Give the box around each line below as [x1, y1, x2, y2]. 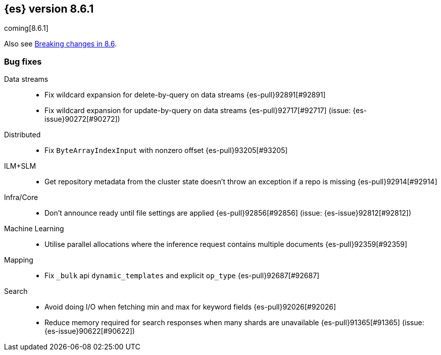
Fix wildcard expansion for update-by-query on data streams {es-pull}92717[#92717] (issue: [44, 106, 351, 115]
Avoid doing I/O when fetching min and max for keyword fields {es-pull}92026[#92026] [44, 302, 336, 312]
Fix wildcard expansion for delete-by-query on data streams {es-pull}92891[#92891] [44, 90, 326, 99]
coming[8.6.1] [4, 24, 48, 33]
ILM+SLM [4, 162, 36, 171]
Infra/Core [4, 193, 38, 202]
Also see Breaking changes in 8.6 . [4, 39, 117, 48]
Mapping [4, 256, 33, 265]
